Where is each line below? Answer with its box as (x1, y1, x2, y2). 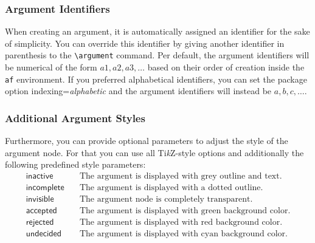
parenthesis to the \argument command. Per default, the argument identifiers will (5, 49, 310, 61)
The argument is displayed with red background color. (79, 218, 283, 227)
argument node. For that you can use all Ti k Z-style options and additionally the (5, 146, 304, 159)
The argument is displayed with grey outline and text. (79, 171, 282, 180)
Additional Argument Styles (5, 110, 145, 125)
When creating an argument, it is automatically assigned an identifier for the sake (5, 25, 310, 38)
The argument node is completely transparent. (79, 194, 253, 204)
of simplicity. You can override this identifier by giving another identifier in (5, 36, 285, 49)
